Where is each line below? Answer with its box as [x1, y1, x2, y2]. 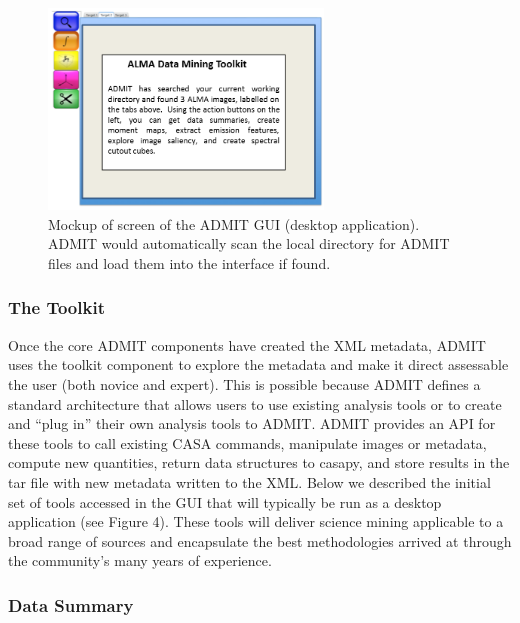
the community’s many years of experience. [8, 550, 272, 571]
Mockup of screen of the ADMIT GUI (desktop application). [48, 213, 420, 234]
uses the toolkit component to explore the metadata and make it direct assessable [8, 354, 509, 375]
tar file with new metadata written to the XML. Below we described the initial [8, 471, 491, 492]
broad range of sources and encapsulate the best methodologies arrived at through [8, 530, 512, 551]
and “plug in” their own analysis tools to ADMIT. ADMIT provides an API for [8, 413, 496, 434]
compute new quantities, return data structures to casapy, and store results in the [8, 452, 510, 473]
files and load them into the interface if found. [48, 252, 331, 273]
